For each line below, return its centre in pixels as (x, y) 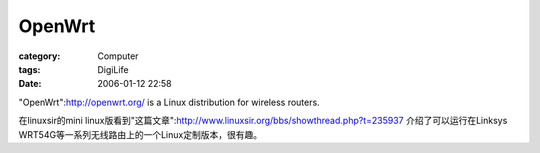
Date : (30, 84)
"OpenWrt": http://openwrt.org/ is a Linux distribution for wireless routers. (169, 102)
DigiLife (113, 69)
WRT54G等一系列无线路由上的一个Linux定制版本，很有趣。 (140, 134)
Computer (118, 56)
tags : (29, 69)
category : (39, 56)
